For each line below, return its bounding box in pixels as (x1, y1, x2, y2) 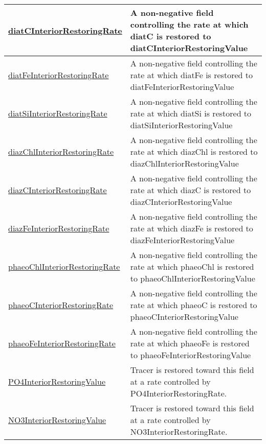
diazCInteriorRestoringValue (130, 196, 232, 207)
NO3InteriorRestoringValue (8, 414, 106, 426)
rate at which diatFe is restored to (130, 69, 253, 81)
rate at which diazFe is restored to (130, 222, 253, 234)
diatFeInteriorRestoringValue (130, 81, 234, 92)
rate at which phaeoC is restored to (130, 299, 257, 311)
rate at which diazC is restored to (130, 184, 251, 196)
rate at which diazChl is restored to (130, 146, 258, 157)
